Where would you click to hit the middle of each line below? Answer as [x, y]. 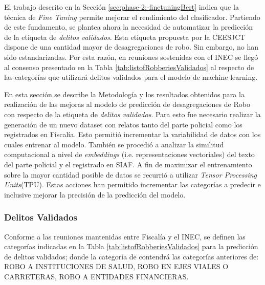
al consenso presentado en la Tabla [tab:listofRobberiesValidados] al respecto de [129, 67]
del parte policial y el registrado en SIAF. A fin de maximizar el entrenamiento [128, 164]
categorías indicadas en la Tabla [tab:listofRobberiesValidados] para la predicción [131, 246]
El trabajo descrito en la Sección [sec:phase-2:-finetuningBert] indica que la [122, 7]
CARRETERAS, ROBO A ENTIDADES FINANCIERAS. [96, 276]
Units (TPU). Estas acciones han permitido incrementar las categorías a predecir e [132, 184]
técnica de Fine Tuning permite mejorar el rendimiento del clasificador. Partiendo [132, 17]
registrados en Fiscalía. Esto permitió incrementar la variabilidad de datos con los [132, 134]
